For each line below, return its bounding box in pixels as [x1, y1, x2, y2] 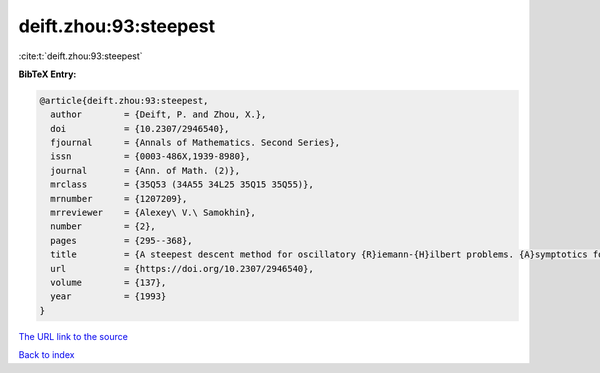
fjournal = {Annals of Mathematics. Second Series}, [50, 137, 341, 149]
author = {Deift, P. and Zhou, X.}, [50, 109, 267, 120]
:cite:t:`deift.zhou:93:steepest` [18, 50, 144, 62]
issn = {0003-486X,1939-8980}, [50, 151, 251, 162]
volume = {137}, [50, 277, 167, 288]
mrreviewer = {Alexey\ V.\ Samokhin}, [50, 207, 257, 219]
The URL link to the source [18, 330, 129, 342]
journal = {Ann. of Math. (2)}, [50, 165, 240, 176]
